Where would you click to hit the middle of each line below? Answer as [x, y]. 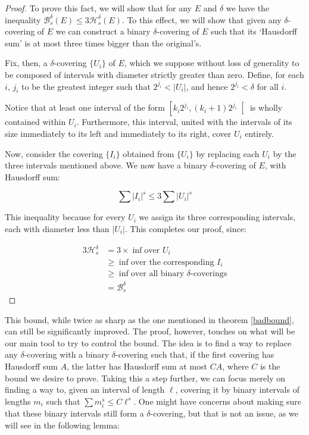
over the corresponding [172, 262]
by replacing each [228, 153]
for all [268, 86]
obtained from [149, 153]
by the [285, 153]
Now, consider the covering [54, 153]
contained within [35, 122]
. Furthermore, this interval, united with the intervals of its [184, 122]
